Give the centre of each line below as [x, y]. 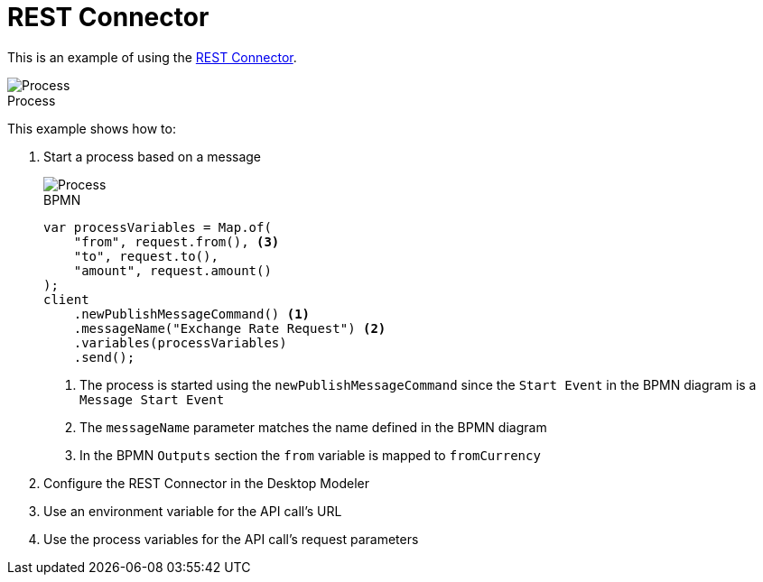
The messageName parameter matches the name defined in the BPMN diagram [313, 427]
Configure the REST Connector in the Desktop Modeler [206, 483]
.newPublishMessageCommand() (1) [192, 314]
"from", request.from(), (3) [177, 241]
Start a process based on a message [153, 156]
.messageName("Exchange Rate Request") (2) [230, 328]
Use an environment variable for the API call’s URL [193, 511]
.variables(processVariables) [180, 342]
